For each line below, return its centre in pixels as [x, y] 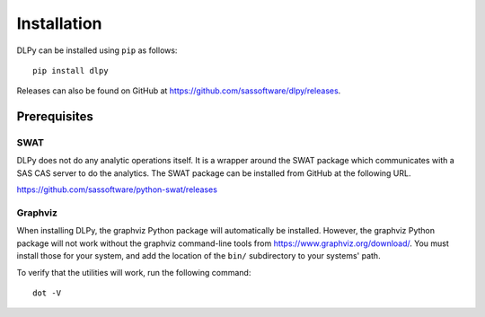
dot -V [47, 293]
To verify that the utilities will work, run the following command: [134, 272]
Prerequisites [55, 117]
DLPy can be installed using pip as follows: [97, 50]
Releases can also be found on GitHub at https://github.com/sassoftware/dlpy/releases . [179, 91]
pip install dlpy [71, 70]
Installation [59, 23]
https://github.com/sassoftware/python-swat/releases [117, 189]
